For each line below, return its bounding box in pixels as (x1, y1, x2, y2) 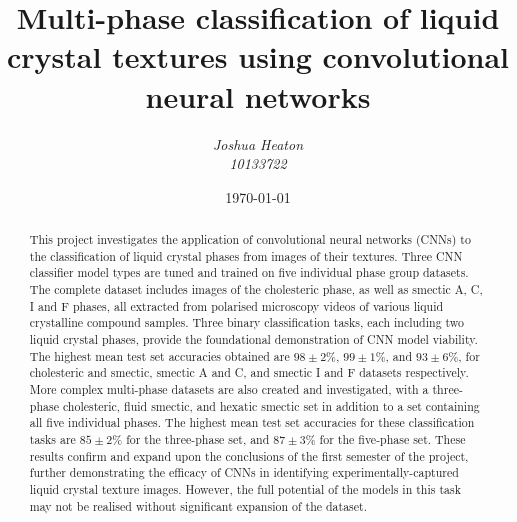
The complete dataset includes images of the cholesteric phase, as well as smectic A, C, (29, 281, 483, 298)
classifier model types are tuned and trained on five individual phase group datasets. (29, 264, 469, 281)
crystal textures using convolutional (7, 36, 509, 77)
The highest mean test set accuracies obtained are (29, 347, 290, 364)
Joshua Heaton (212, 133, 304, 154)
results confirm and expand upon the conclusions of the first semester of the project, (29, 447, 469, 464)
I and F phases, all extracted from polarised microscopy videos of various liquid (29, 297, 444, 314)
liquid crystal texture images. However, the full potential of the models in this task (29, 480, 461, 497)
